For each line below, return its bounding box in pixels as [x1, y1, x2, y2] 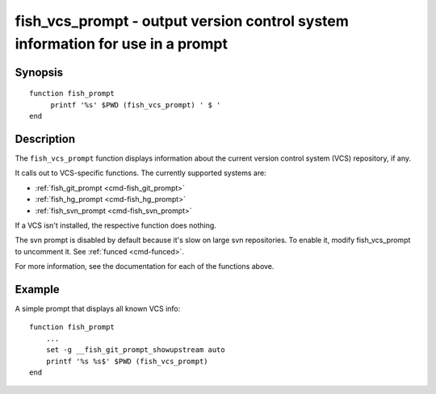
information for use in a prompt [15, 35, 228, 52]
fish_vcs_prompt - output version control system [15, 12, 349, 30]
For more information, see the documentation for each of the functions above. [15, 262, 275, 271]
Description [15, 132, 76, 145]
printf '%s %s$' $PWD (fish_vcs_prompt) [45, 356, 209, 366]
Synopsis [15, 65, 64, 79]
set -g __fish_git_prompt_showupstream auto [45, 346, 225, 354]
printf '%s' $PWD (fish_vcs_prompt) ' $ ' [50, 100, 221, 109]
